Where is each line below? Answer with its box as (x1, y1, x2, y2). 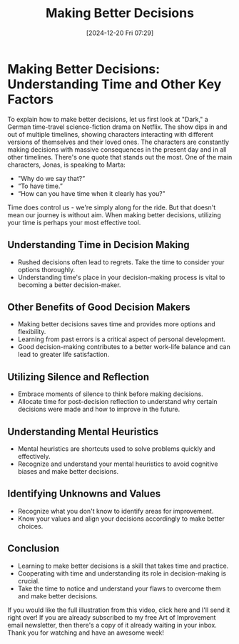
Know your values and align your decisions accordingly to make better (17, 514, 225, 523)
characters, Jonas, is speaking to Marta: (7, 160, 126, 169)
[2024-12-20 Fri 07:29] (86, 28, 154, 37)
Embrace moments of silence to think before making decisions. (17, 390, 203, 398)
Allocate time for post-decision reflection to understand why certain (17, 398, 218, 406)
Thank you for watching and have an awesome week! (7, 628, 164, 637)
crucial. (17, 576, 41, 585)
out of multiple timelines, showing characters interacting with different (7, 130, 214, 138)
